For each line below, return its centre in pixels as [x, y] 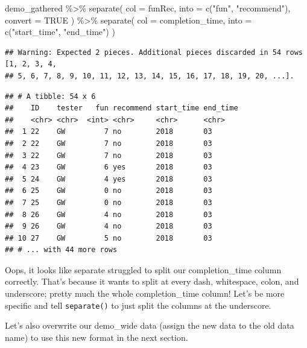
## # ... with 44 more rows [61, 250]
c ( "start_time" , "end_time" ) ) [60, 32]
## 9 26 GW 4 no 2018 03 [109, 226]
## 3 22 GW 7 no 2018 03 [109, 155]
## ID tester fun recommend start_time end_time [122, 108]
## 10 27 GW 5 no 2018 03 [109, 238]
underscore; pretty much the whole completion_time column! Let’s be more [145, 293]
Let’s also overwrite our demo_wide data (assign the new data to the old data [150, 325]
